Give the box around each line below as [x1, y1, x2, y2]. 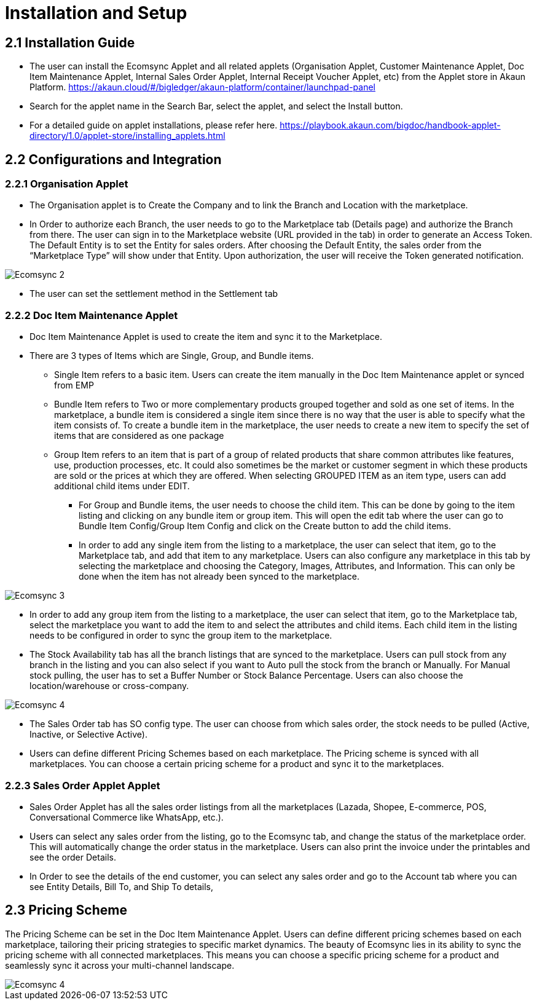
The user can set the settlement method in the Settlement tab [29, 288, 278, 299]
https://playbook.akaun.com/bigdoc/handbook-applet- [280, 120, 501, 131]
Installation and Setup [5, 2, 187, 23]
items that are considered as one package [54, 430, 224, 441]
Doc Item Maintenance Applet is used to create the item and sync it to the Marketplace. [29, 331, 382, 342]
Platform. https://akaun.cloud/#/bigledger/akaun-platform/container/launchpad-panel [29, 82, 376, 93]
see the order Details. [29, 851, 116, 862]
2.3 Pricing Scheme [5, 902, 127, 918]
